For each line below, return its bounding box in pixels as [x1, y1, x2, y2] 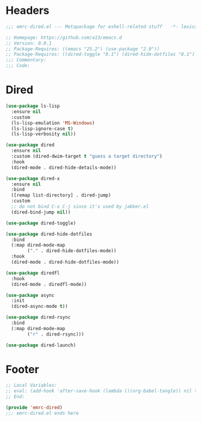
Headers [5, 4, 49, 18]
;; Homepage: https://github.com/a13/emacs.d [5, 34, 122, 41]
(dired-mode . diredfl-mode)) [11, 281, 87, 287]
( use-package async [5, 292, 55, 298]
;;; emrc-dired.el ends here [5, 410, 79, 416]
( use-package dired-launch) [5, 342, 77, 348]
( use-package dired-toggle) [5, 220, 77, 226]
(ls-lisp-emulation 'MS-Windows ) [11, 120, 95, 126]
